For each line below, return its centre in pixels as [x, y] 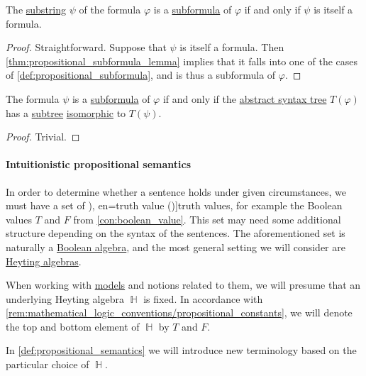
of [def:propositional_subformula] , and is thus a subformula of [141, 75]
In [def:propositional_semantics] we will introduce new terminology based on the [181, 350]
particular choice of [48, 364]
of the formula [110, 9]
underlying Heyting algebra [65, 298]
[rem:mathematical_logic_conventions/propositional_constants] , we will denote [179, 313]
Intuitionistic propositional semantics [99, 164]
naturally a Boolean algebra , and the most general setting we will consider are [176, 247]
